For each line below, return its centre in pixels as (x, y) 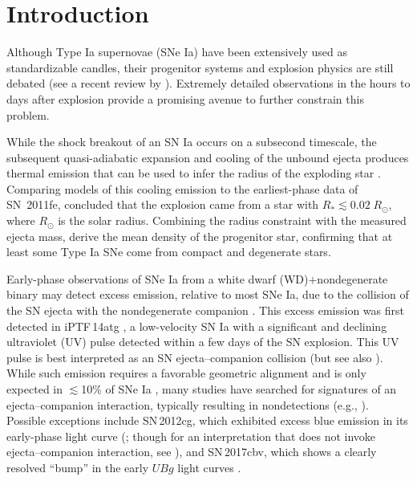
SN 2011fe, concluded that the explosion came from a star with (163, 204)
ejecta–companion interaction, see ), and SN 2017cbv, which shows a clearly (192, 452)
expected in (34, 389)
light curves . (209, 467)
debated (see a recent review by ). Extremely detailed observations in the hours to (208, 83)
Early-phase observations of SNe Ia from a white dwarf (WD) (158, 278)
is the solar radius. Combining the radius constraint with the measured (232, 220)
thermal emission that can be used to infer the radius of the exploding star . (194, 173)
